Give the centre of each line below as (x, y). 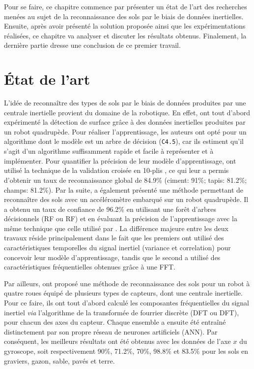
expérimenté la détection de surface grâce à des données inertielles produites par (125, 122)
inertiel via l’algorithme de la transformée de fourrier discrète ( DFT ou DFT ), (122, 312)
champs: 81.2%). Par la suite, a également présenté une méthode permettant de (124, 189)
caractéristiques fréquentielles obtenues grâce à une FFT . (90, 267)
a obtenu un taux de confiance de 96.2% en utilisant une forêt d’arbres (110, 209)
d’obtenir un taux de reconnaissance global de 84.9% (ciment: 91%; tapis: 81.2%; (126, 180)
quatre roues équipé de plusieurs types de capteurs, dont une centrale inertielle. (123, 293)
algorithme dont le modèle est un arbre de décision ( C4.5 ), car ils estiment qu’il (124, 141)
